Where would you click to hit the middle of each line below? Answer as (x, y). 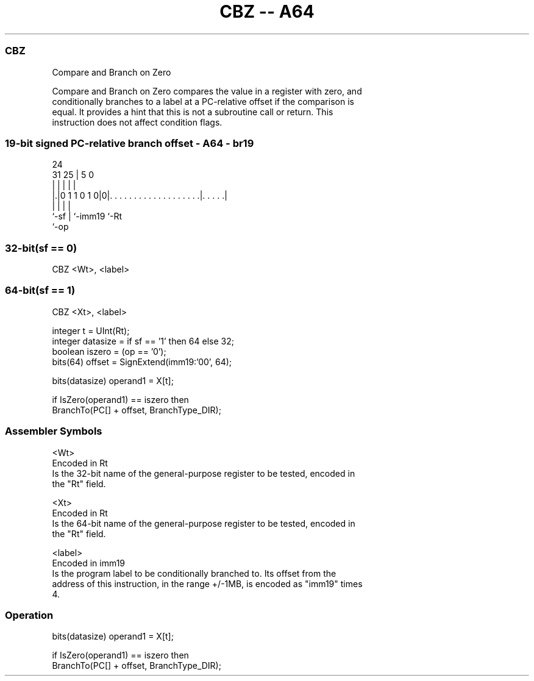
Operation (29, 615)
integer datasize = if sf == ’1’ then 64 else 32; (143, 341)
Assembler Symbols (54, 431)
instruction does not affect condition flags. (137, 122)
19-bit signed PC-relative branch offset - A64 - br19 (130, 143)
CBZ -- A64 (267, 12)
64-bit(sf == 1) (40, 291)
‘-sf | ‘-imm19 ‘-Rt (87, 216)
